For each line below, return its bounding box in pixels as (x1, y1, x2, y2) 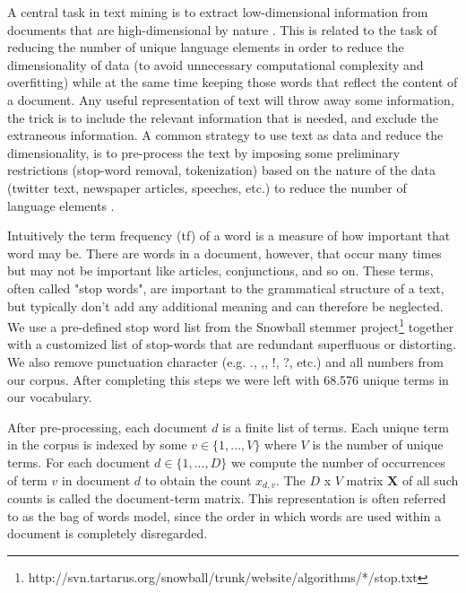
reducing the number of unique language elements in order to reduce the (7, 38, 404, 57)
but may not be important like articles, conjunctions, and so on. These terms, (7, 261, 434, 280)
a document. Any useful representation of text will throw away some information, (7, 90, 454, 109)
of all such (401, 470, 459, 489)
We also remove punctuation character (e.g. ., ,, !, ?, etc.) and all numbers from (7, 352, 444, 371)
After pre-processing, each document (7, 417, 208, 436)
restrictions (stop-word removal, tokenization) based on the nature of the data (7, 161, 436, 179)
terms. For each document (7, 452, 151, 471)
